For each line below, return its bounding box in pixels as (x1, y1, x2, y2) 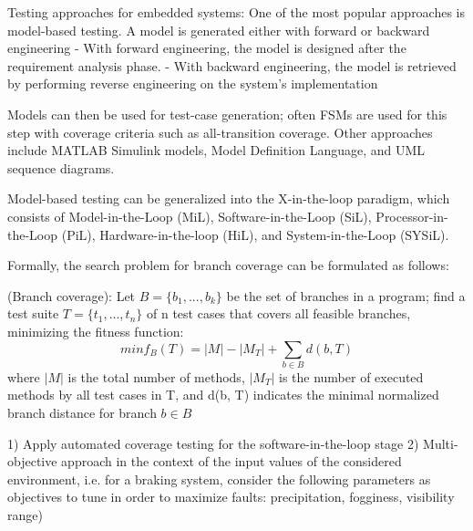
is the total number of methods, (67, 367, 245, 386)
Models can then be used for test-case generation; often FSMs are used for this (7, 104, 447, 123)
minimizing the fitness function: (7, 321, 184, 340)
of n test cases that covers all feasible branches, (146, 304, 411, 323)
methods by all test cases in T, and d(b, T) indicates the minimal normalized (7, 385, 439, 404)
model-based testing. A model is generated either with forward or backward (7, 20, 430, 39)
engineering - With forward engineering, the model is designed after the (7, 38, 406, 57)
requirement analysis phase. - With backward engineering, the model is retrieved (7, 56, 457, 75)
